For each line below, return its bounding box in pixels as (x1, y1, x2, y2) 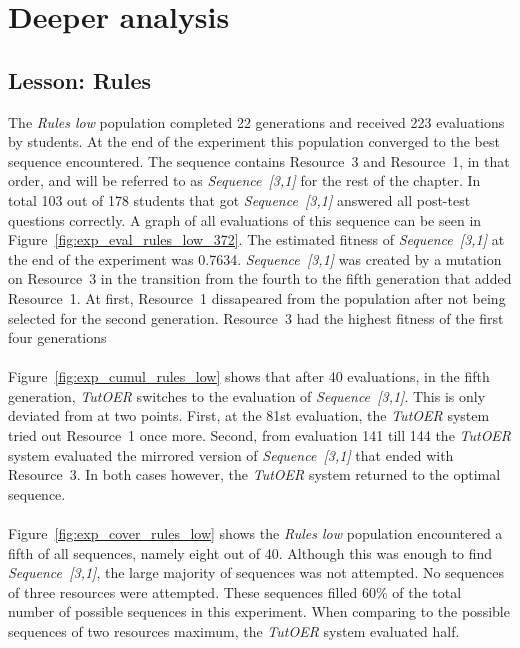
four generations (8, 327, 107, 348)
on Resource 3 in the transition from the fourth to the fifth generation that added (8, 268, 512, 289)
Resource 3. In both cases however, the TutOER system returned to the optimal (8, 464, 501, 485)
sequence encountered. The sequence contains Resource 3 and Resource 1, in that (8, 150, 510, 171)
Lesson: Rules (8, 64, 152, 95)
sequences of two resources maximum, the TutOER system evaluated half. (8, 621, 460, 642)
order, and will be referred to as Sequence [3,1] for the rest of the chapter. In (8, 170, 481, 191)
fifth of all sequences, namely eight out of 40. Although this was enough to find (8, 542, 493, 563)
